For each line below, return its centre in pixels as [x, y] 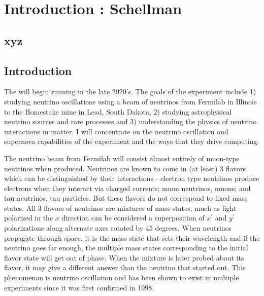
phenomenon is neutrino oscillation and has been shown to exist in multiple [122, 277]
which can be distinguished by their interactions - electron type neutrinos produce [132, 178]
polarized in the [29, 218]
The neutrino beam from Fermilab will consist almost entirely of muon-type [122, 158]
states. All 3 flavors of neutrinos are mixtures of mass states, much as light [120, 208]
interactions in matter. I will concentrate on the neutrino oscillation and [116, 131]
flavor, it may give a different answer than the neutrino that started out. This [125, 267]
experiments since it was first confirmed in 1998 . [79, 287]
